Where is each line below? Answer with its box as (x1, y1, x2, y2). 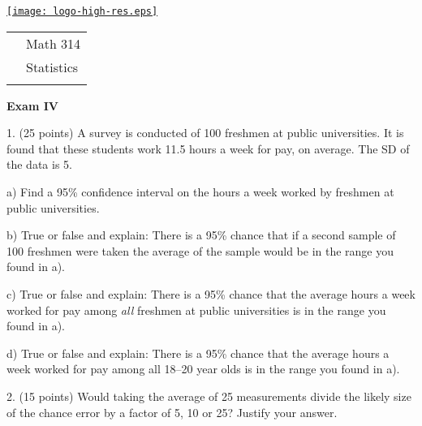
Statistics (26, 57, 79, 76)
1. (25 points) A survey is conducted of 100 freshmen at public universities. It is (6, 124, 404, 141)
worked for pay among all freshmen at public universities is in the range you (6, 301, 386, 318)
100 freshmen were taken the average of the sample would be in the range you (6, 242, 394, 259)
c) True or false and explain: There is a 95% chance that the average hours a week (6, 286, 416, 302)
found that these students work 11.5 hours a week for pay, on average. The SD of (6, 140, 410, 157)
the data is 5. (6, 156, 72, 173)
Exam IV (6, 97, 58, 114)
